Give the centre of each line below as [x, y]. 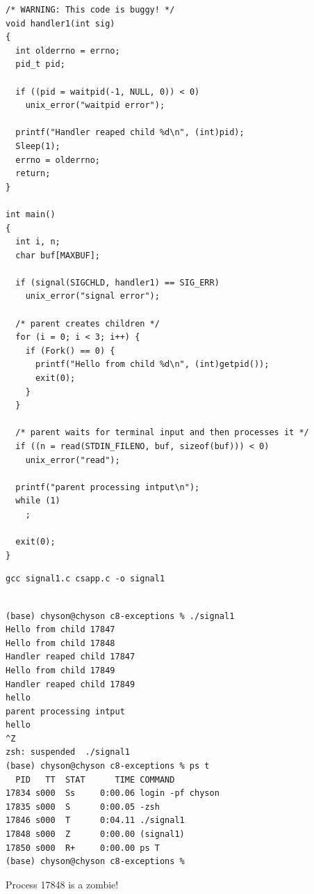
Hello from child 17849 [60, 670]
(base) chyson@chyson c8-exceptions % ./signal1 [120, 616]
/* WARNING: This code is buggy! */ [90, 10]
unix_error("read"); [73, 460]
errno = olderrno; [58, 160]
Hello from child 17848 [60, 643]
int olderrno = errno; [68, 50]
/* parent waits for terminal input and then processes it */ [162, 433]
